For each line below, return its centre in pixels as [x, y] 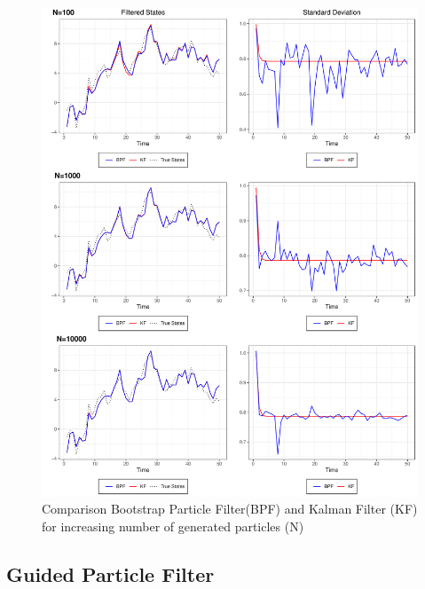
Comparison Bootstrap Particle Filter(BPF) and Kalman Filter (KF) [230, 509]
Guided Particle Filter [110, 573]
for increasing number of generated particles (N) [173, 526]
